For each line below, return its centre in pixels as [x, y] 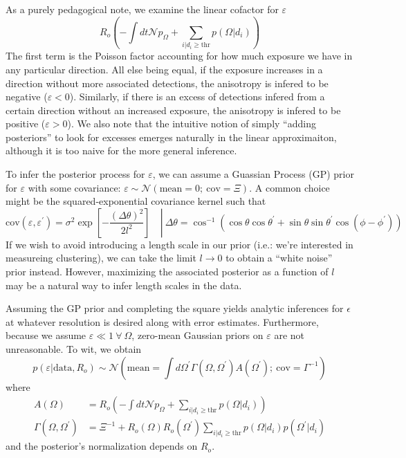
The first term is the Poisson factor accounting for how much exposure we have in [179, 56]
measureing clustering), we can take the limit [101, 258]
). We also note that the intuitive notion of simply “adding [192, 123]
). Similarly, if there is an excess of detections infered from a [197, 97]
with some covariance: [74, 187]
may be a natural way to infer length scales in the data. [124, 285]
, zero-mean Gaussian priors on [197, 335]
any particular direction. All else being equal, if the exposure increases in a [164, 69]
